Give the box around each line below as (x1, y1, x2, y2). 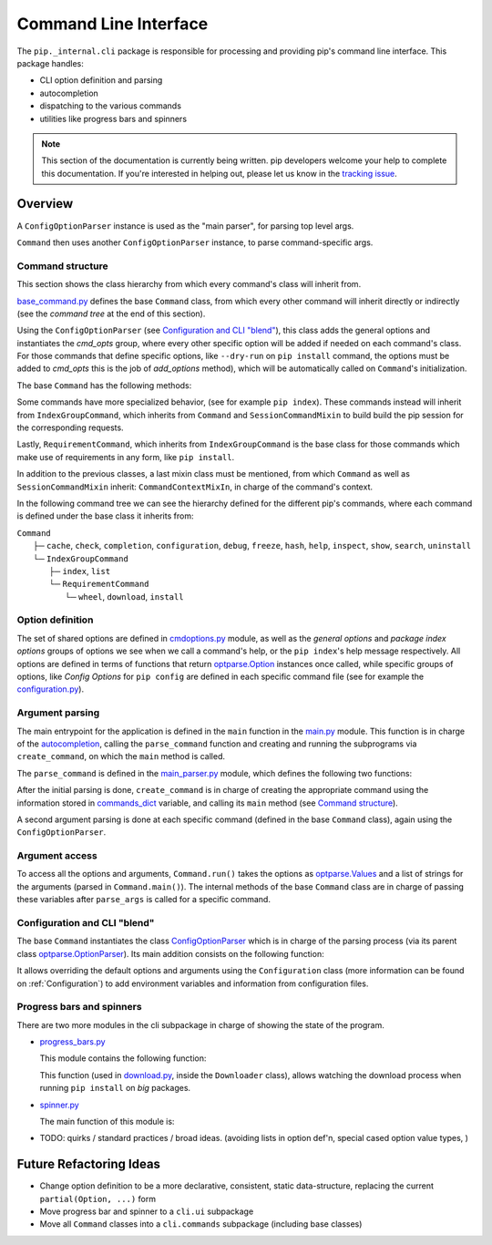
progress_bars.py (39, 1036, 106, 1047)
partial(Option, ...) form (39, 1193, 157, 1204)
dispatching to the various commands (39, 100, 182, 111)
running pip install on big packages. (39, 1083, 191, 1094)
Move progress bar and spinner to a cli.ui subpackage (39, 1206, 254, 1217)
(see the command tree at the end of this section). (16, 308, 206, 319)
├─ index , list (48, 565, 111, 576)
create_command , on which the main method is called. (16, 751, 225, 762)
